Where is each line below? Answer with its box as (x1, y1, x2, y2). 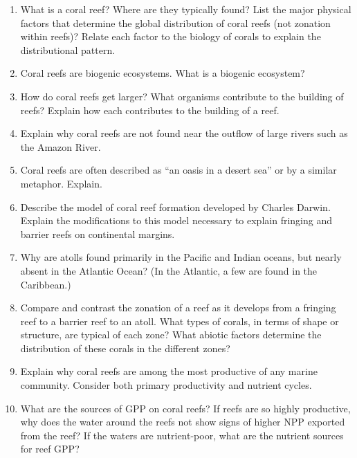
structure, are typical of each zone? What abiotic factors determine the (20, 327, 322, 342)
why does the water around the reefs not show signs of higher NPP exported (20, 414, 345, 429)
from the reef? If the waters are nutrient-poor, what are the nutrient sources (20, 428, 344, 442)
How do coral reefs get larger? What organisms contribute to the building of (20, 89, 344, 103)
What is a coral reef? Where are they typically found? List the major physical (20, 2, 351, 16)
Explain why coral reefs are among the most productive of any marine (20, 364, 318, 378)
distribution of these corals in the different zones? (20, 340, 230, 355)
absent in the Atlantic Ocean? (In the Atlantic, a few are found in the (20, 263, 318, 277)
